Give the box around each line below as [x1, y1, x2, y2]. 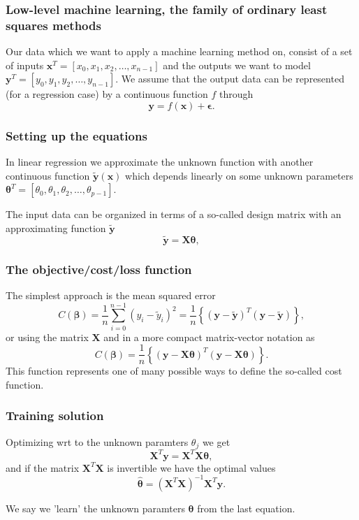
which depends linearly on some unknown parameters [125, 168, 353, 182]
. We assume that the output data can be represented [115, 71, 344, 86]
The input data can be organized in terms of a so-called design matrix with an [6, 207, 342, 222]
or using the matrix [6, 329, 89, 344]
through [219, 87, 254, 101]
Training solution [6, 407, 104, 424]
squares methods [6, 16, 101, 34]
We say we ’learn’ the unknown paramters [6, 500, 185, 515]
